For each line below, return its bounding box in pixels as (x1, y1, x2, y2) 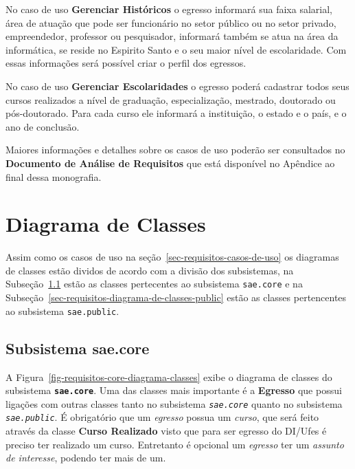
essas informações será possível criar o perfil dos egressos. (5, 56, 247, 70)
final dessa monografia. (5, 169, 102, 184)
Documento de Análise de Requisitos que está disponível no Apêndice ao (5, 155, 335, 170)
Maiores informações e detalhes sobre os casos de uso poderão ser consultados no (5, 142, 345, 157)
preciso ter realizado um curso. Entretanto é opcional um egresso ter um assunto (5, 437, 344, 451)
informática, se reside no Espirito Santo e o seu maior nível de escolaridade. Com (5, 42, 347, 56)
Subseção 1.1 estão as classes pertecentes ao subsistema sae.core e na (5, 276, 303, 291)
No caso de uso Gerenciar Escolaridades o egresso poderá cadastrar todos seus (5, 78, 350, 93)
